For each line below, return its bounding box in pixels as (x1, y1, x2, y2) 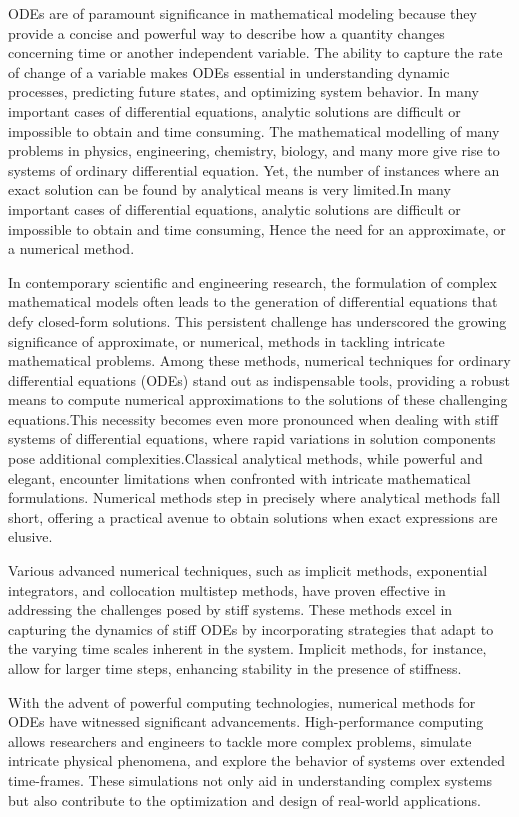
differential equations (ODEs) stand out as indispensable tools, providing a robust (8, 369, 511, 390)
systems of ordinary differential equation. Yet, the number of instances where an (8, 159, 500, 180)
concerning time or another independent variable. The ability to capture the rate (8, 42, 503, 63)
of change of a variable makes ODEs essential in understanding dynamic (8, 61, 450, 82)
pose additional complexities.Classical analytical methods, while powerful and (8, 448, 483, 469)
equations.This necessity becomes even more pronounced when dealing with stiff (8, 408, 499, 429)
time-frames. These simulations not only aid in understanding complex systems (8, 769, 493, 790)
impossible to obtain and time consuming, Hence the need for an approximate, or (8, 218, 506, 239)
